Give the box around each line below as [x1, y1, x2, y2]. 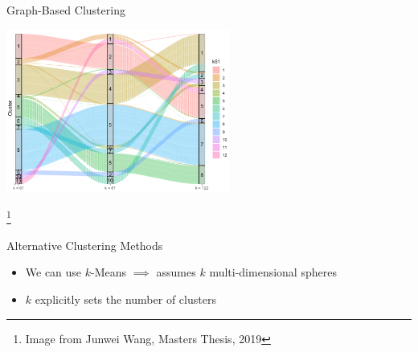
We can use [25, 264, 82, 280]
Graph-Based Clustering [6, 2, 125, 18]
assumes [156, 264, 196, 280]
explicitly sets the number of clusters [35, 290, 216, 307]
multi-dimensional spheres [209, 264, 337, 280]
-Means [91, 264, 127, 280]
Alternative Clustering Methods [6, 236, 163, 253]
